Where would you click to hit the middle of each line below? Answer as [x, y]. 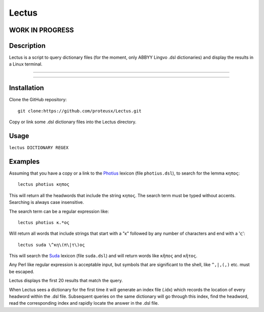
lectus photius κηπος [44, 184]
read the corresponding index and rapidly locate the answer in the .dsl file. [84, 303]
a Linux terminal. [26, 64]
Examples [24, 161]
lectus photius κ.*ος [44, 222]
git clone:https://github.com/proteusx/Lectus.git [80, 111]
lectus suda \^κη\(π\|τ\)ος [51, 245]
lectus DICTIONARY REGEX [39, 148]
